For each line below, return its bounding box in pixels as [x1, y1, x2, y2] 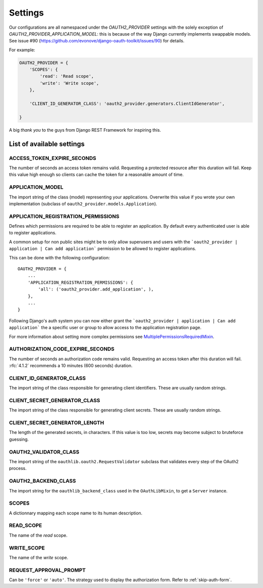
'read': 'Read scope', [39, 74, 94, 79]
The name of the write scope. [9, 554, 68, 560]
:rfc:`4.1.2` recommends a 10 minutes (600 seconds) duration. [9, 363, 133, 369]
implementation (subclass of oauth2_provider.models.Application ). [9, 200, 158, 207]
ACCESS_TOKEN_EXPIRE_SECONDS [9, 155, 96, 161]
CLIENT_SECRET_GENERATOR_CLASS [9, 397, 100, 404]
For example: [9, 47, 36, 53]
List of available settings [9, 139, 85, 148]
